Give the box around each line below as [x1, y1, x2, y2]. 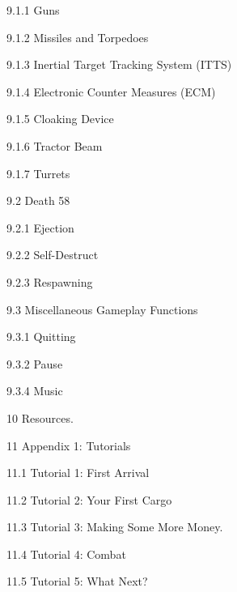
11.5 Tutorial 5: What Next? [6, 573, 148, 590]
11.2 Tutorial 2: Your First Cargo [6, 491, 172, 508]
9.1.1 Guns [6, 2, 60, 18]
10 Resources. [6, 409, 74, 426]
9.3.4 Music [6, 382, 63, 399]
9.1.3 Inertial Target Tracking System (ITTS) [6, 56, 232, 73]
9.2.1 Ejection [6, 219, 74, 236]
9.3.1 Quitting [6, 328, 76, 345]
